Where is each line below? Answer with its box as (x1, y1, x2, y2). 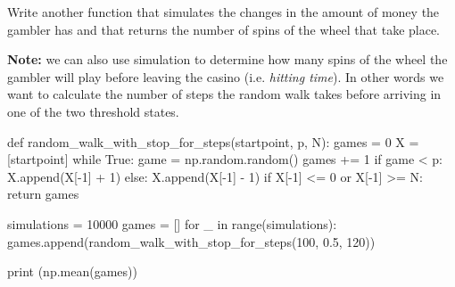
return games (7, 184, 79, 203)
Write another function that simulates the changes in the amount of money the (7, 3, 440, 20)
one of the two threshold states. (7, 102, 179, 120)
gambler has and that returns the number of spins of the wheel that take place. (7, 20, 441, 38)
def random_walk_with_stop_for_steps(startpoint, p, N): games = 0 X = (7, 132, 419, 151)
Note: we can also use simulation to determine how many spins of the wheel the (7, 50, 448, 69)
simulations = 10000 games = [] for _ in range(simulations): (7, 214, 337, 233)
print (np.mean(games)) (7, 262, 137, 281)
